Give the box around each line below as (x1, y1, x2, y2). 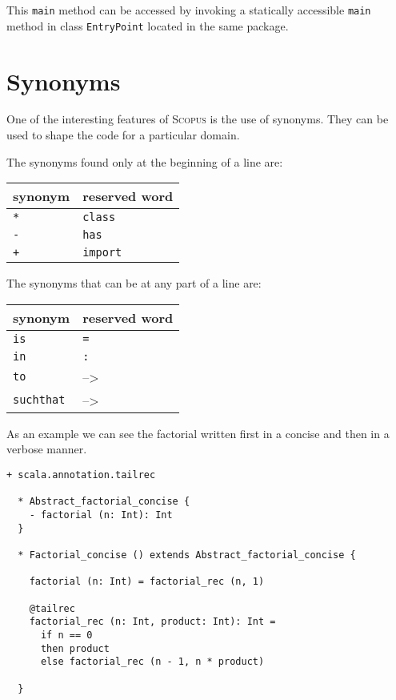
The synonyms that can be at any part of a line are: (6, 275, 262, 292)
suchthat (13, 393, 66, 407)
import (82, 246, 122, 259)
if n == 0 (40, 629, 93, 641)
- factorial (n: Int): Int (29, 509, 173, 521)
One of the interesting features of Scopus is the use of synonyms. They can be (6, 111, 389, 127)
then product (40, 642, 110, 654)
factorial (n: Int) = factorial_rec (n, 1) (29, 576, 265, 588)
